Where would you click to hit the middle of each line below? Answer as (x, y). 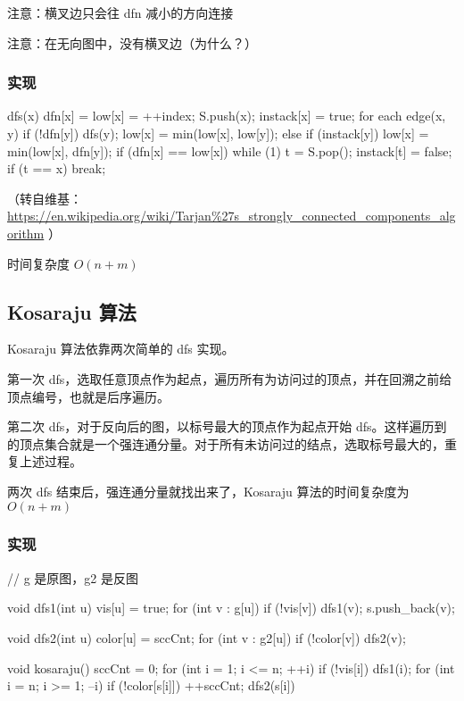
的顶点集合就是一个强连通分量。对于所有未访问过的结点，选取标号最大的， (226, 443)
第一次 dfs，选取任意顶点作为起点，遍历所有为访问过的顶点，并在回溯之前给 (230, 378)
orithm (26, 233)
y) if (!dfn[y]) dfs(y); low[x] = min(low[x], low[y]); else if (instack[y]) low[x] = (218, 133)
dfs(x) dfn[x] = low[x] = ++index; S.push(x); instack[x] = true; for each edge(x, (227, 116)
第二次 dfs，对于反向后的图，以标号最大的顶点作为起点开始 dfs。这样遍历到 (227, 426)
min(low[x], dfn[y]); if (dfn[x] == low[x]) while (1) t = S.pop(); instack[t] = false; (230, 150)
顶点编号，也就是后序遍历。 (88, 396)
